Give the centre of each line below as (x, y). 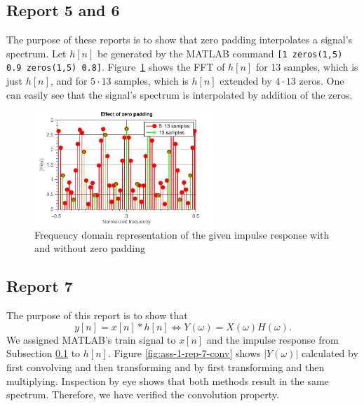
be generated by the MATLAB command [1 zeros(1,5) (220, 53)
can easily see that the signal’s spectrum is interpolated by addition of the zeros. (180, 94)
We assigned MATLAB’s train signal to (91, 339)
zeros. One (322, 81)
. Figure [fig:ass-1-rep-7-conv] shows (184, 353)
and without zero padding (90, 248)
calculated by (330, 353)
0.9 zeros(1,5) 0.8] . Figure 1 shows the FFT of (116, 67)
